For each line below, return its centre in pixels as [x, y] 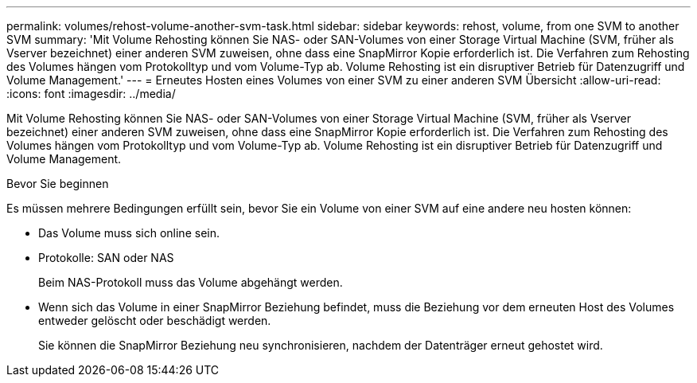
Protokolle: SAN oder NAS [106, 258]
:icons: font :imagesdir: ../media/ [91, 94]
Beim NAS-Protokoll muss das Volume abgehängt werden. [191, 282]
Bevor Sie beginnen [58, 184]
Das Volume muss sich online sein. [129, 233]
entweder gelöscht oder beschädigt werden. [155, 320]
